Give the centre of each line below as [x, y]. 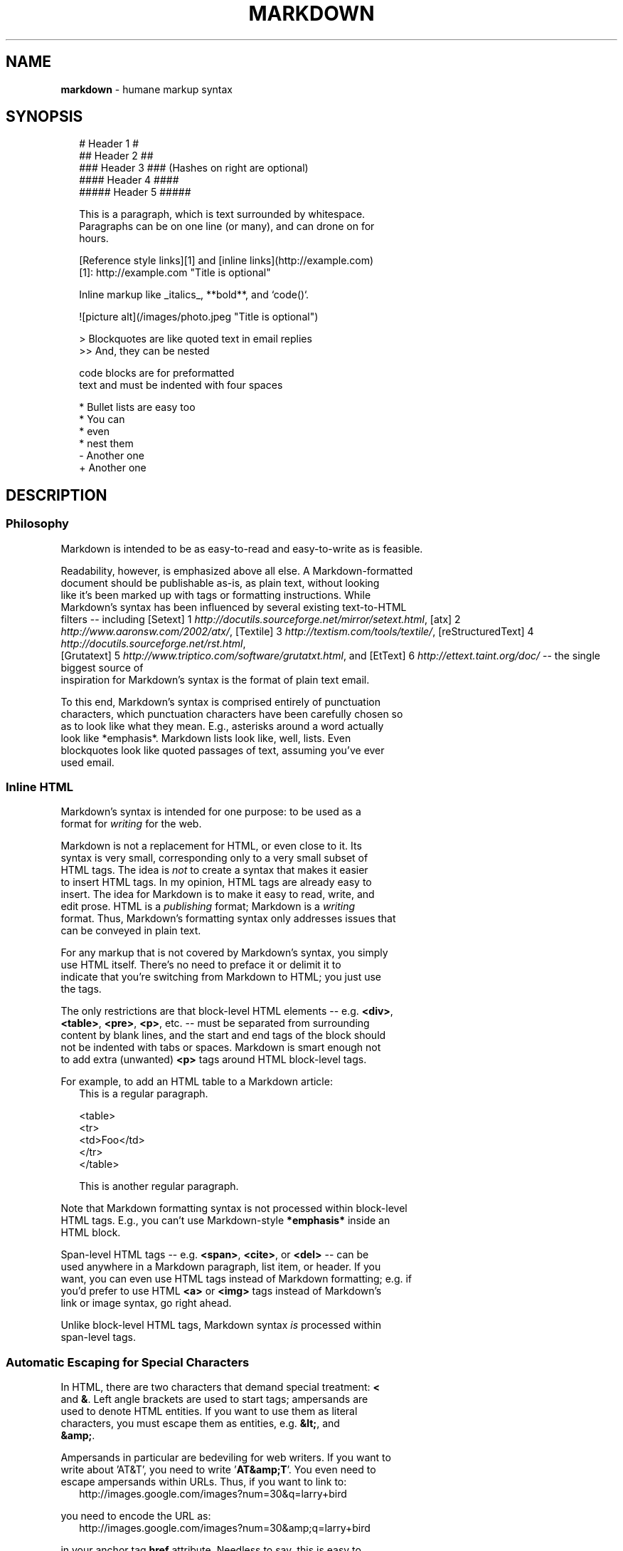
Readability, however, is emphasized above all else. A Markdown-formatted [237, 570]
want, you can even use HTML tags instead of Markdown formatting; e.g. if [236, 1279]
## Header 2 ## [116, 156]
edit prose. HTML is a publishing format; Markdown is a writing [208, 907]
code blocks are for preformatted [157, 373]
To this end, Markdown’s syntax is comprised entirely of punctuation [220, 701]
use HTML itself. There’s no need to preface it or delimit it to [201, 965]
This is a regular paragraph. [144, 1094]
